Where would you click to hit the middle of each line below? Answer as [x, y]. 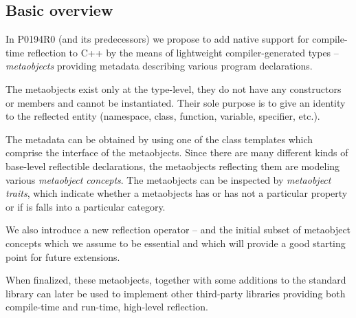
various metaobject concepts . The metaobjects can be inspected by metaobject [168, 179]
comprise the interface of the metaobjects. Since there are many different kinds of [177, 152]
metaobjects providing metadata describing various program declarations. [159, 66]
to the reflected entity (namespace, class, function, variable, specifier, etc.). [163, 116]
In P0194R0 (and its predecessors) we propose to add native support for [157, 39]
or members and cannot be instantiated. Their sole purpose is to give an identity [176, 102]
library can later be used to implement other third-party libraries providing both [176, 293]
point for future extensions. [63, 256]
